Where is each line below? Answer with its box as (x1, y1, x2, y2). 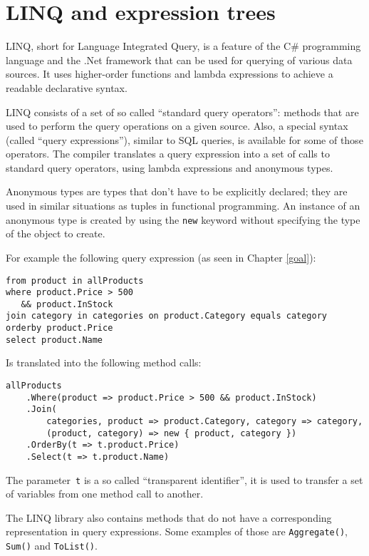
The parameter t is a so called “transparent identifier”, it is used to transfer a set (6, 472, 363, 487)
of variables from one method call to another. (6, 486, 204, 501)
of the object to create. (6, 226, 105, 241)
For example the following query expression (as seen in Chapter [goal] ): (6, 249, 316, 264)
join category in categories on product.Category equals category (6, 311, 328, 321)
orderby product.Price (6, 323, 113, 334)
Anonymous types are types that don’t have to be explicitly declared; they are (6, 184, 348, 199)
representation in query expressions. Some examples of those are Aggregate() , (6, 524, 348, 539)
